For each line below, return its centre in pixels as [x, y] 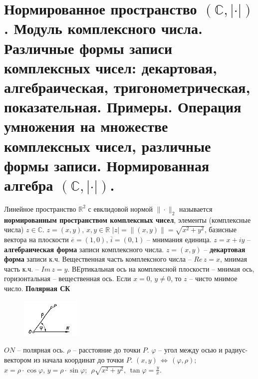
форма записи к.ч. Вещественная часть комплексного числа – [98, 259]
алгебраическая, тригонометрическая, [127, 87]
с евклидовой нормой [121, 208]
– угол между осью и [190, 350]
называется [196, 208]
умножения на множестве [86, 126]
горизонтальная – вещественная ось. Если [68, 278]
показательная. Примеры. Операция [123, 107]
